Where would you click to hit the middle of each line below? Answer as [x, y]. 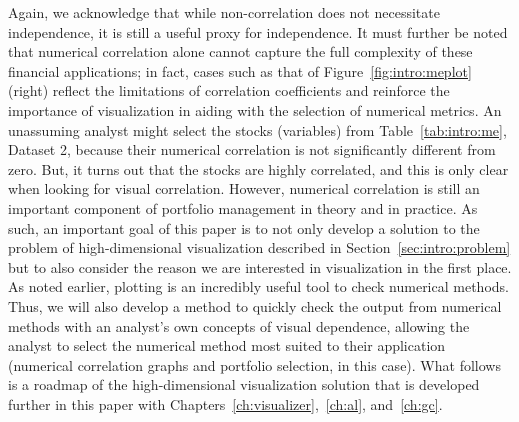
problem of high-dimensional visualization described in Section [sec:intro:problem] [259, 247]
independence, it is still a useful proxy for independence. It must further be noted [258, 31]
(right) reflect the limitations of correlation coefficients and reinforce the [229, 90]
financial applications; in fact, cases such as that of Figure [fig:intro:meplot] [240, 70]
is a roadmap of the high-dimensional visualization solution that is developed [244, 384]
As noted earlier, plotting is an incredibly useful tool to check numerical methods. [258, 286]
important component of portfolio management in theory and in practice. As [243, 207]
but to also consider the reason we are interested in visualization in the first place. [260, 266]
